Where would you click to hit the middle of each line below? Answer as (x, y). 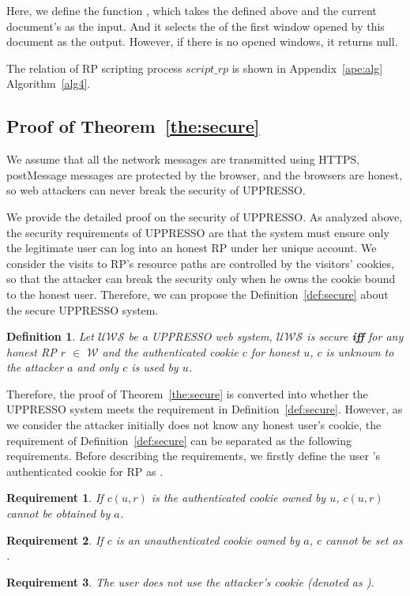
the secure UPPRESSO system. (83, 309)
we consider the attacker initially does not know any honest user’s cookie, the (194, 425)
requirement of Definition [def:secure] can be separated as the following (179, 440)
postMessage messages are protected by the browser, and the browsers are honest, (205, 174)
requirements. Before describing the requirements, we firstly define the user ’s (194, 456)
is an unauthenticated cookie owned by (208, 539)
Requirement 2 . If (55, 539)
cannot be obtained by (58, 513)
